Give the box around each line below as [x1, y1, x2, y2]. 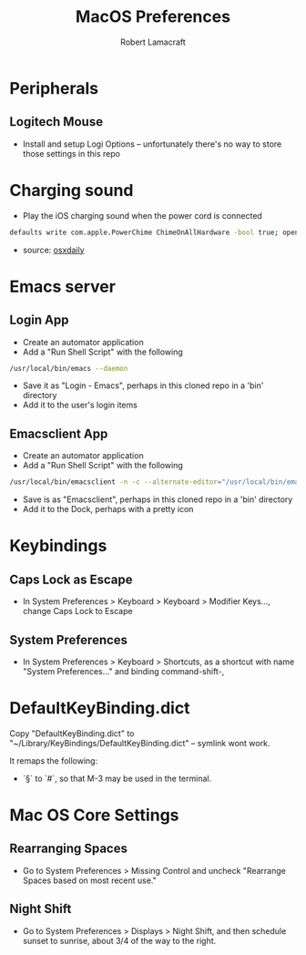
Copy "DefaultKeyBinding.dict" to [9, 727, 135, 739]
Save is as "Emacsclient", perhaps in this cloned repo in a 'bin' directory [22, 494, 293, 505]
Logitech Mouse [9, 114, 103, 129]
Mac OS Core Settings [9, 805, 179, 826]
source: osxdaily [22, 244, 85, 255]
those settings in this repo [22, 148, 121, 159]
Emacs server [9, 276, 117, 297]
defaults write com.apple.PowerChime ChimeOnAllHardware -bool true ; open [9, 228, 300, 237]
